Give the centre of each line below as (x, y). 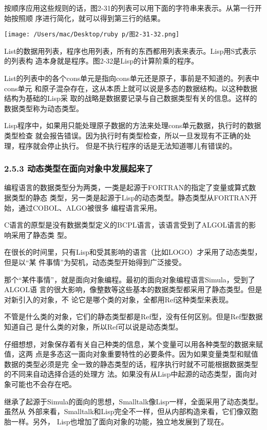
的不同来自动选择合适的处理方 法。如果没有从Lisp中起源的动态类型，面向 (127, 374)
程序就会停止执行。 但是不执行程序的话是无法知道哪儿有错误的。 (127, 145)
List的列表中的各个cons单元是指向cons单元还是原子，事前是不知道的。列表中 (132, 78)
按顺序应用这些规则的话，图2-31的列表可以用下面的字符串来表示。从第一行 (129, 8)
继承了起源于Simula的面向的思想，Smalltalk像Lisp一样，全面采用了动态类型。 (133, 401)
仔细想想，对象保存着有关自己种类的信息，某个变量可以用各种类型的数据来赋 (133, 344)
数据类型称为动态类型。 (44, 108)
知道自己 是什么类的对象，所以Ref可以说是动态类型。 (93, 326)
